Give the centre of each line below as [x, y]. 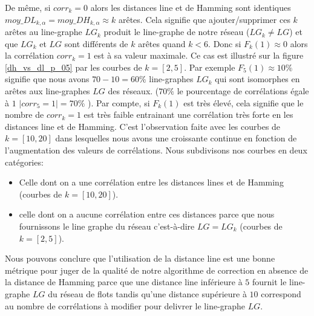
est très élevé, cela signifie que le [244, 102]
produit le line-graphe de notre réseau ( [177, 32]
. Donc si [225, 43]
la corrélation [29, 55]
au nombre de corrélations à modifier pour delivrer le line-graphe [125, 305]
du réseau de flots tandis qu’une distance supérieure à [147, 293]
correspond [281, 293]
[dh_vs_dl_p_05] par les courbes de [74, 67]
